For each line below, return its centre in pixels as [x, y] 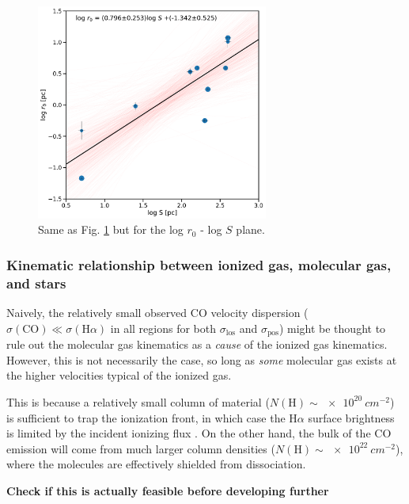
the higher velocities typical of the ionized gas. [119, 375]
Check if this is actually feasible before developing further [168, 490]
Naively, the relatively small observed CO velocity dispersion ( [157, 313]
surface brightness [351, 417]
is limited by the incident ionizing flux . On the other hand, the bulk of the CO [199, 433]
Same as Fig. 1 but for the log [111, 229]
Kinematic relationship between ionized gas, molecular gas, [199, 264]
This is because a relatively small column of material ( [138, 401]
